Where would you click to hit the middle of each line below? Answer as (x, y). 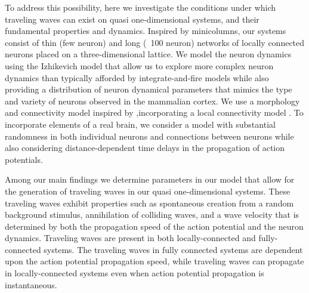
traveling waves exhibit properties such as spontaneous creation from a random (149, 203)
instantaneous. (31, 284)
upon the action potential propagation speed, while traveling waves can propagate (154, 261)
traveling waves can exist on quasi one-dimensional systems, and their (132, 19)
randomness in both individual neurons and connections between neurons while (149, 136)
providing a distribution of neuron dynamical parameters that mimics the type (149, 89)
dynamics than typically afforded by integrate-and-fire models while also (137, 77)
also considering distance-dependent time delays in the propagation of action (145, 148)
